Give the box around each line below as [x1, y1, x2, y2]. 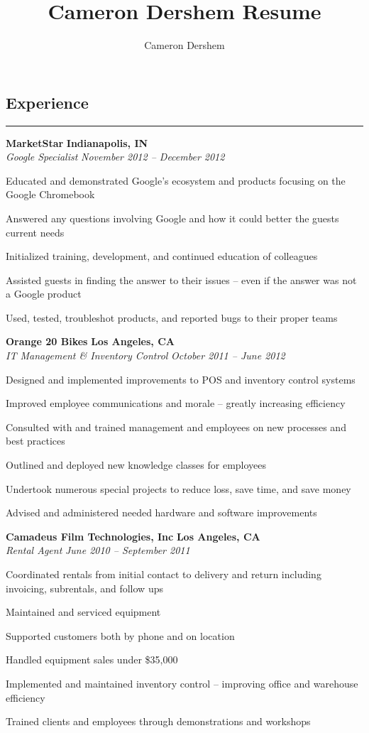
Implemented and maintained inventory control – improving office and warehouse [6, 675, 358, 690]
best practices [6, 433, 65, 448]
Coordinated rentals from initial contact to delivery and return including [6, 567, 321, 581]
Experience [6, 91, 89, 113]
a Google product [6, 286, 82, 301]
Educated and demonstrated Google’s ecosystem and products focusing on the [6, 173, 346, 188]
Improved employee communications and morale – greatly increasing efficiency [6, 396, 346, 411]
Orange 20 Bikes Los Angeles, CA [6, 334, 175, 349]
